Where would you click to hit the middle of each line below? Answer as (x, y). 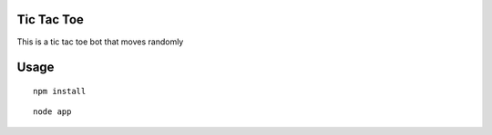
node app (52, 112)
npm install (60, 91)
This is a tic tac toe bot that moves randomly (100, 42)
